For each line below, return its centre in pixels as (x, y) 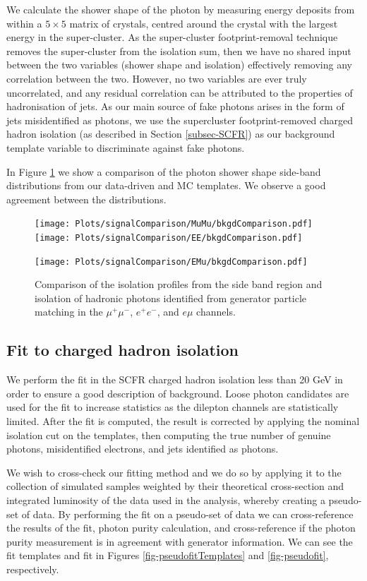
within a (24, 23)
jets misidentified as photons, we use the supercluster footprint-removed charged (180, 120)
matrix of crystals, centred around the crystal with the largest (204, 23)
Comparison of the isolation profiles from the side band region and (179, 284)
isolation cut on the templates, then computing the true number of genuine (169, 435)
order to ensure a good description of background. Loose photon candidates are (178, 393)
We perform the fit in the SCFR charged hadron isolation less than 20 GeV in (175, 379)
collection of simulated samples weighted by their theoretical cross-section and (175, 486)
